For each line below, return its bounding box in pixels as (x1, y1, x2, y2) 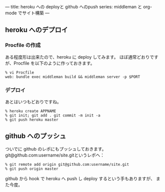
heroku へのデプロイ (5, 26, 68, 34)
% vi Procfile (5, 70, 35, 75)
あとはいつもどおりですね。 (5, 99, 62, 105)
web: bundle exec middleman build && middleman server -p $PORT (5, 74, 140, 79)
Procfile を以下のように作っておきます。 (13, 60, 95, 66)
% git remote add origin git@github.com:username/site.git (5, 162, 129, 167)
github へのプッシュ (5, 132, 67, 140)
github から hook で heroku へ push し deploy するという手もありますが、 (5, 175, 155, 181)
